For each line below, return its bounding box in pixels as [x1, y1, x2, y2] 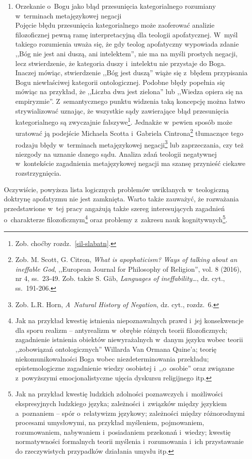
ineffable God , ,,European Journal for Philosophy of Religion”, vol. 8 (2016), [15, 263, 242, 274]
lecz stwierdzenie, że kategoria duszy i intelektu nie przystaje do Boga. [15, 58, 226, 68]
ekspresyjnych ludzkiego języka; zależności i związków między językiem [15, 398, 227, 408]
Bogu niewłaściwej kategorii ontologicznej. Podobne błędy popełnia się [15, 77, 225, 87]
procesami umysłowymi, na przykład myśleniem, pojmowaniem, [15, 417, 205, 427]
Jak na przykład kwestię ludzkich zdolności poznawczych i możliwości [15, 389, 223, 399]
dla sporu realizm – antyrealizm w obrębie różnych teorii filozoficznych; [15, 325, 228, 335]
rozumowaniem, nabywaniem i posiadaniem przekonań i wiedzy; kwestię [15, 426, 231, 437]
